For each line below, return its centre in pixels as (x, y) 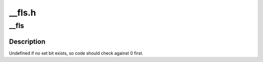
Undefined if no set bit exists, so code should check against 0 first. (76, 53)
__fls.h (22, 13)
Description (27, 41)
